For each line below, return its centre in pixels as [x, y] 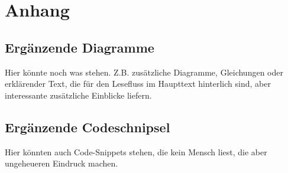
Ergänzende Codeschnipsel [88, 127]
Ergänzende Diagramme [80, 47]
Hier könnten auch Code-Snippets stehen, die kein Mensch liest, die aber [136, 151]
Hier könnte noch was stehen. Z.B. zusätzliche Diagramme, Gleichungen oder [144, 72]
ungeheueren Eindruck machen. [62, 163]
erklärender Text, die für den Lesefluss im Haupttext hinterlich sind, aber [138, 84]
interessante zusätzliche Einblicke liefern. [78, 95]
